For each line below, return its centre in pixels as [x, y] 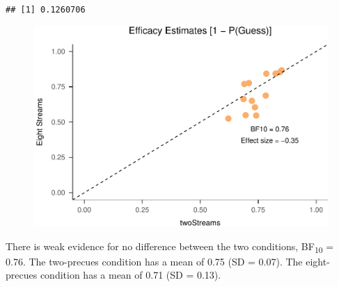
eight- [318, 261]
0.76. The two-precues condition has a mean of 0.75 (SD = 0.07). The [154, 261]
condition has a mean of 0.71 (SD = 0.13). [131, 275]
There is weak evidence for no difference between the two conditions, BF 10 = [170, 247]
